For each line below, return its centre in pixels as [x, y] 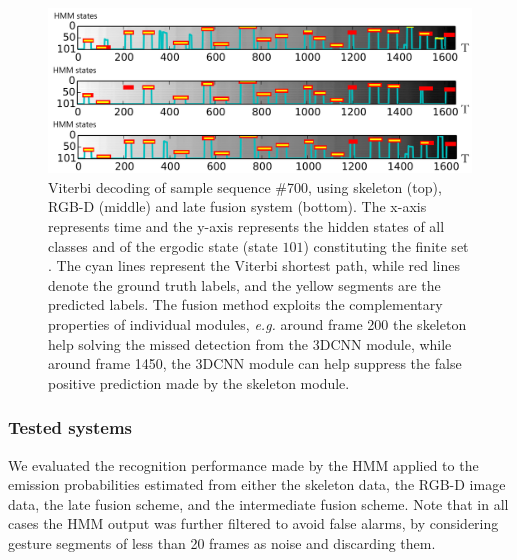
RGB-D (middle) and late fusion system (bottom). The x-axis [237, 206]
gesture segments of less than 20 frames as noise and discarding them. [222, 542]
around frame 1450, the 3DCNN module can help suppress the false [255, 363]
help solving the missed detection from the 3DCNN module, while [250, 343]
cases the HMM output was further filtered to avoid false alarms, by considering [253, 523]
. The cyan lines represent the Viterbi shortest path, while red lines [254, 265]
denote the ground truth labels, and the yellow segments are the [244, 284]
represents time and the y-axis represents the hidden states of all [246, 225]
